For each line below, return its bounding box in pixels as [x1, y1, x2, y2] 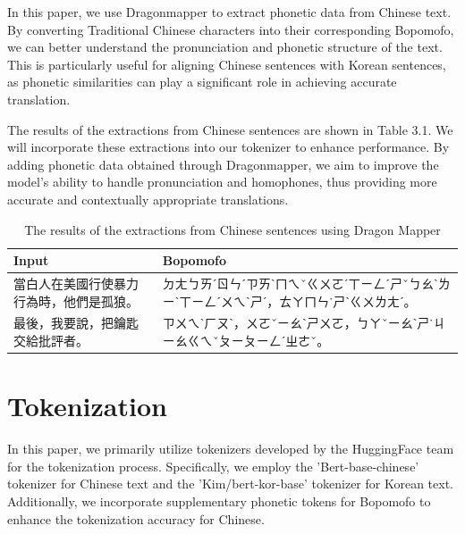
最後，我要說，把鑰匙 [13, 313, 139, 332]
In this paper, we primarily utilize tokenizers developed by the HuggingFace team [7, 439, 454, 458]
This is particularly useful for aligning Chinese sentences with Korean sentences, [7, 54, 446, 73]
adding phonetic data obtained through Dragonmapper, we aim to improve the [7, 154, 439, 173]
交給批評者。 [13, 331, 89, 349]
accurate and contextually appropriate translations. [7, 189, 289, 208]
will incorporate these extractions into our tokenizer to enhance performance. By [7, 138, 450, 156]
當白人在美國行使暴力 [13, 273, 139, 292]
